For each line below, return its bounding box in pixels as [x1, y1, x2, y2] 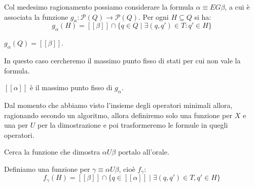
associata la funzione [4, 11, 68, 22]
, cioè [119, 163, 135, 174]
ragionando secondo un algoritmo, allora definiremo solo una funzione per [4, 109, 232, 120]
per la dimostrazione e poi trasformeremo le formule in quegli [38, 120, 228, 130]
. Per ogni [138, 11, 169, 22]
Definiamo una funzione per [4, 163, 90, 174]
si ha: [194, 11, 211, 22]
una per [4, 120, 28, 130]
